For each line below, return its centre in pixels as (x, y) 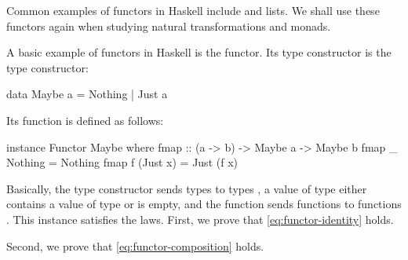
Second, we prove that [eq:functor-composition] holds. (135, 245)
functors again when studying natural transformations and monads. (169, 26)
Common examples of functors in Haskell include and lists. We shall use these (193, 10)
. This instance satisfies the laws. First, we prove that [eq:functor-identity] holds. (200, 219)
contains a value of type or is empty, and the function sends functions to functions (204, 204)
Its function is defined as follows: (85, 120)
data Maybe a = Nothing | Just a (87, 94)
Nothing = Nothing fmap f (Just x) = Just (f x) (122, 162)
